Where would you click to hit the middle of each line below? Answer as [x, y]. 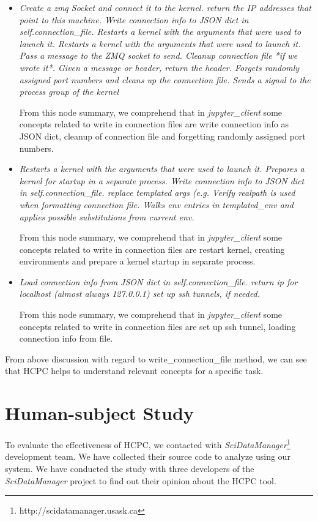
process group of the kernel [69, 92]
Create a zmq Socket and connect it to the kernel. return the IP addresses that [165, 7]
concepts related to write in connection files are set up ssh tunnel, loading [157, 326]
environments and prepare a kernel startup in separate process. [137, 261]
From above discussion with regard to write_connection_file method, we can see [156, 358]
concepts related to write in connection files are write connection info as [154, 124]
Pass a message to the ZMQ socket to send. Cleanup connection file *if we [158, 55]
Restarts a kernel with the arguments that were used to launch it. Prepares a [162, 169]
